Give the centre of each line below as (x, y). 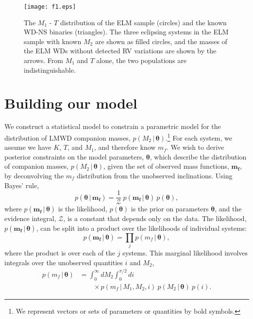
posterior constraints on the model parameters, (74, 156)
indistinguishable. (50, 70)
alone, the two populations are (142, 60)
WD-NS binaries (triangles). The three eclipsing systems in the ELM (126, 32)
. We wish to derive (195, 147)
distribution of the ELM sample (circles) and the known (143, 22)
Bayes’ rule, (22, 185)
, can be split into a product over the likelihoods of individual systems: (142, 228)
